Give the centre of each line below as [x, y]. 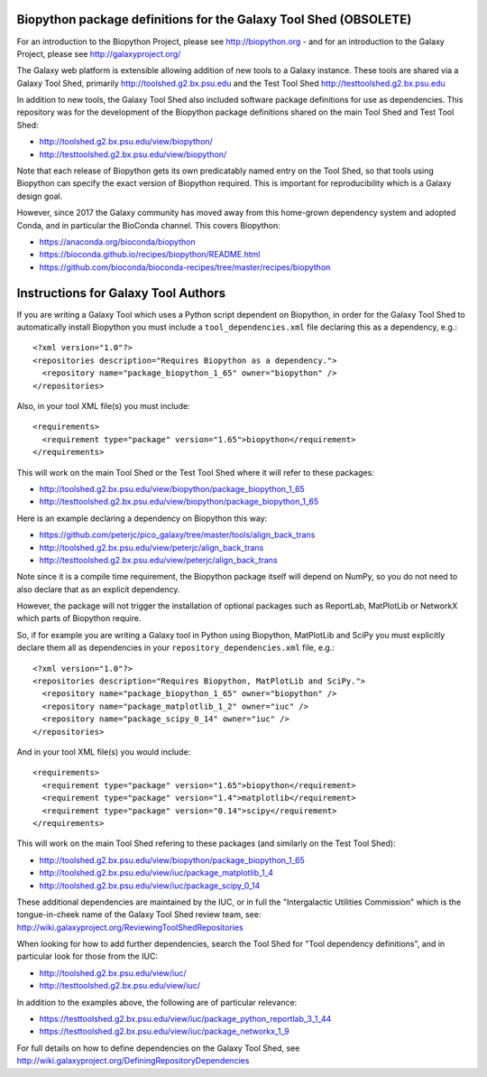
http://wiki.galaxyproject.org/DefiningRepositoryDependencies [133, 1061]
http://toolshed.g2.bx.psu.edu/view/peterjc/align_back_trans [152, 547]
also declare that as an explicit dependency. [98, 589]
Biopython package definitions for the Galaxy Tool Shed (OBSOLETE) [214, 19]
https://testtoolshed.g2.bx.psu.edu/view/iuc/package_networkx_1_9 [164, 1031]
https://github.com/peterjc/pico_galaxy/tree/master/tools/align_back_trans [177, 535]
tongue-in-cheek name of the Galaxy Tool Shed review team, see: [139, 915]
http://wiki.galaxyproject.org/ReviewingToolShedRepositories [130, 927]
